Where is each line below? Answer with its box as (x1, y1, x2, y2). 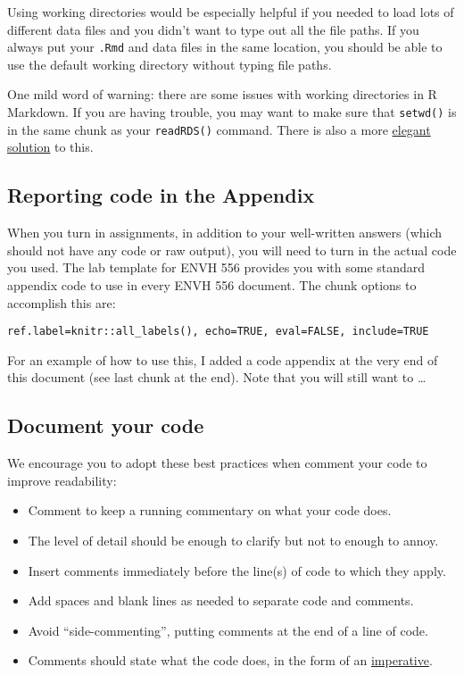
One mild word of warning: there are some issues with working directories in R (7, 85, 437, 104)
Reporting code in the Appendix (7, 181, 315, 209)
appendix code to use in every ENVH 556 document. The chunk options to (7, 275, 417, 294)
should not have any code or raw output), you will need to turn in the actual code (7, 240, 457, 259)
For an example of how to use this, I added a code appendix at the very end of (7, 350, 438, 369)
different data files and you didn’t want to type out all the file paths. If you (7, 20, 419, 38)
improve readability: (7, 471, 117, 489)
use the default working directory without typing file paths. (7, 54, 332, 73)
